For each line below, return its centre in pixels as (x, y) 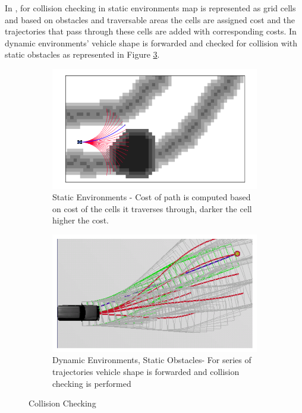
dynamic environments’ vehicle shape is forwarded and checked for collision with (151, 42)
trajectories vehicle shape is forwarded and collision (146, 371)
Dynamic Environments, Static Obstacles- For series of (152, 360)
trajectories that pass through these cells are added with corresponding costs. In (151, 31)
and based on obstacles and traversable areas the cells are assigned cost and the (150, 19)
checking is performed (92, 383)
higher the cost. (81, 220)
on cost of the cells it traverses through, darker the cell (152, 208)
